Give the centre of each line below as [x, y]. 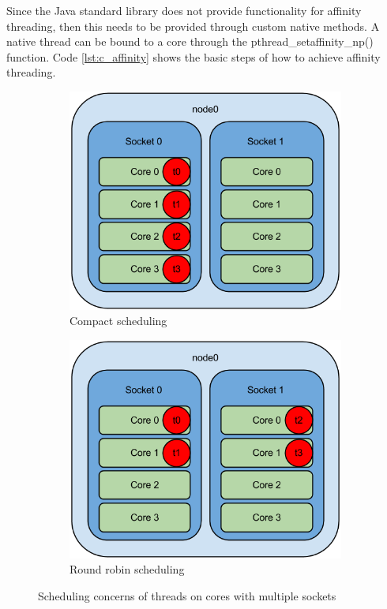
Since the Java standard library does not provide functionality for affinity [184, 10]
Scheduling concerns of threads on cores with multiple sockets [187, 595]
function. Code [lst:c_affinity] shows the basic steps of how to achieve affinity [193, 56]
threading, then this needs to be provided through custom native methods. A [193, 26]
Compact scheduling [118, 321]
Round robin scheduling [127, 569]
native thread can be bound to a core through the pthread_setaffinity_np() [190, 41]
